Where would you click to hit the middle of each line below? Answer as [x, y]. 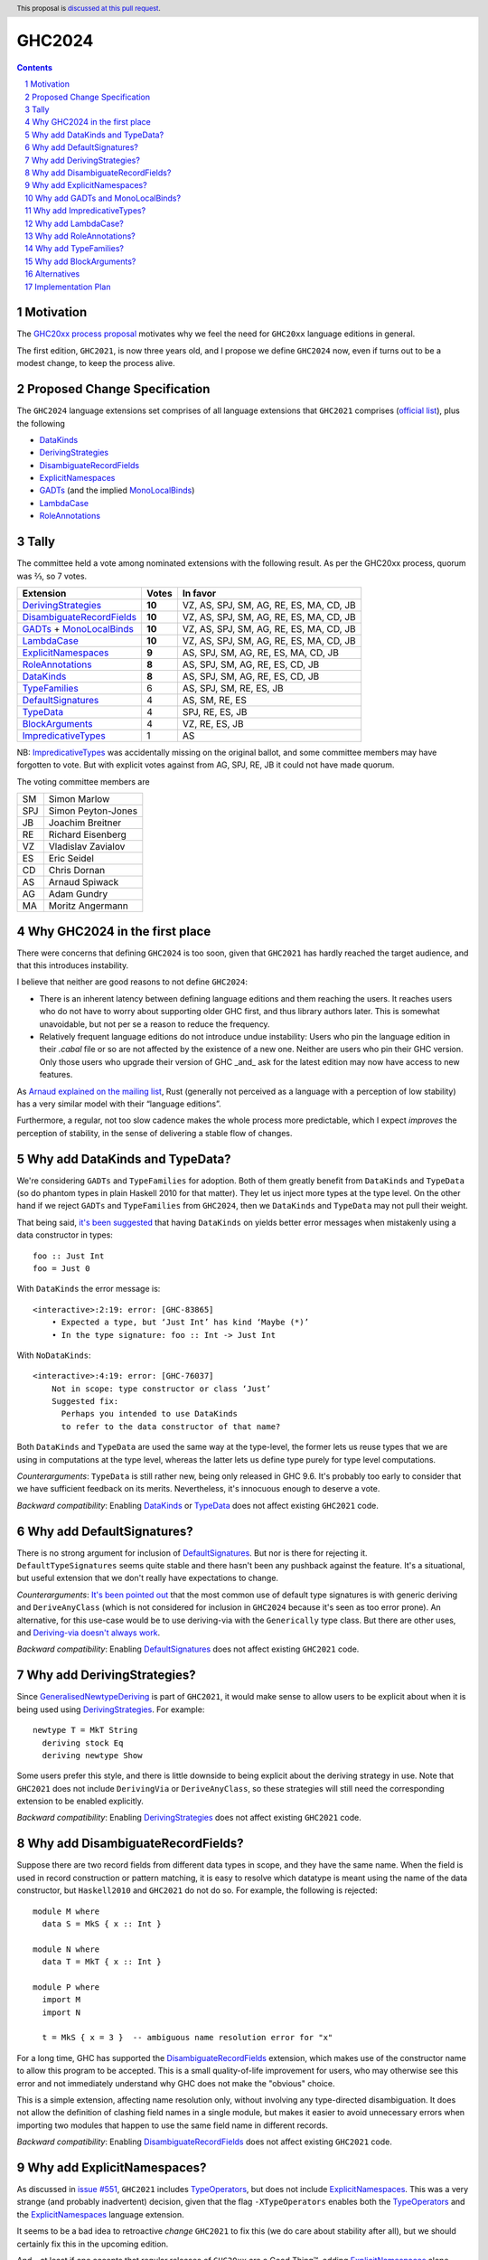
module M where [66, 1911]
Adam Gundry [78, 894]
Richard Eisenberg [87, 834]
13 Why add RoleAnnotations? [80, 236]
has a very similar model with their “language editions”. [119, 1104]
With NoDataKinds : [54, 1355]
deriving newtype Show [92, 1755]
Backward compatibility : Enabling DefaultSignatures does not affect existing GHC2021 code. [188, 1649]
